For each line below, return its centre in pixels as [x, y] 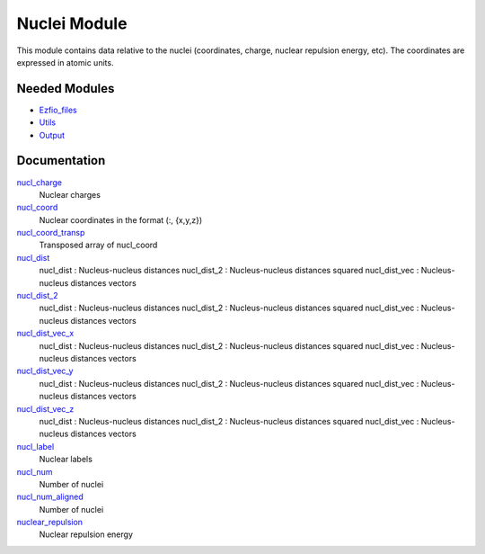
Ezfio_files [58, 110]
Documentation [61, 161]
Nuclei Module [72, 23]
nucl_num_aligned [50, 497]
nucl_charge [40, 182]
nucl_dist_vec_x [45, 334]
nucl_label [35, 446]
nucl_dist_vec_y [45, 371]
